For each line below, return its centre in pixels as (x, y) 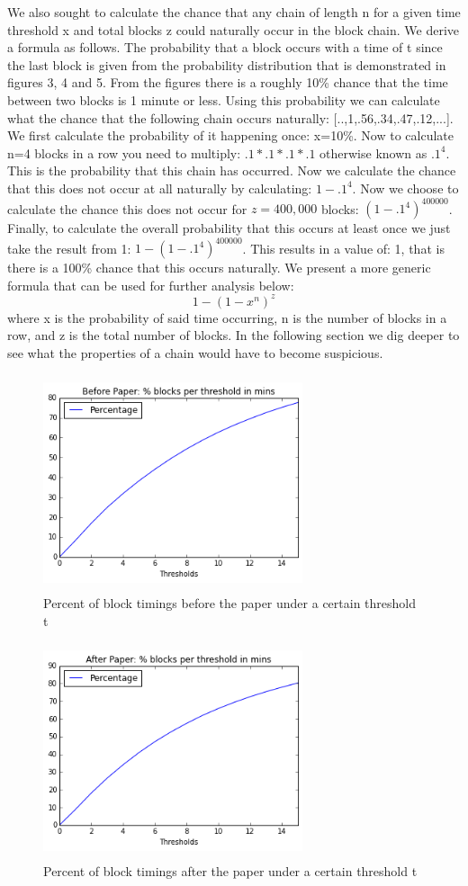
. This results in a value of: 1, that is (343, 248)
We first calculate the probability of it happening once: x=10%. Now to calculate (231, 135)
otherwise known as (373, 152)
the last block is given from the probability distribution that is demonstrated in (227, 64)
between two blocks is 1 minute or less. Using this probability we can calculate (224, 99)
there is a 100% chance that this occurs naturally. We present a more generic (219, 268)
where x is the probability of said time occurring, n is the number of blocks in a (227, 317)
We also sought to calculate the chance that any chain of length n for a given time (234, 12)
